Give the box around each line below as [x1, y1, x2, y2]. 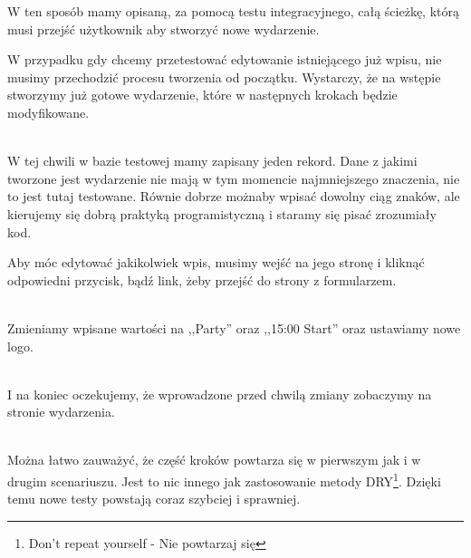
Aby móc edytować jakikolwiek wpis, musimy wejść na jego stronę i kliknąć [7, 253, 425, 272]
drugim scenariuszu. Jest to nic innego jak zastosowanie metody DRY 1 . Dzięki [7, 469, 441, 490]
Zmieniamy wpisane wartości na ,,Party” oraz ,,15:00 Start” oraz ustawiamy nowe [7, 318, 461, 337]
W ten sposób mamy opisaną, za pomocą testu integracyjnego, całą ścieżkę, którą [7, 2, 459, 20]
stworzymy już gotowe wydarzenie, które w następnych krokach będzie [7, 85, 398, 104]
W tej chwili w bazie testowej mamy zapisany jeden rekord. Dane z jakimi [7, 151, 418, 170]
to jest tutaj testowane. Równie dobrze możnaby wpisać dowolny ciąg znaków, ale [7, 187, 460, 206]
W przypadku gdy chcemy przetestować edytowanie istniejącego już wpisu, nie [7, 50, 442, 69]
